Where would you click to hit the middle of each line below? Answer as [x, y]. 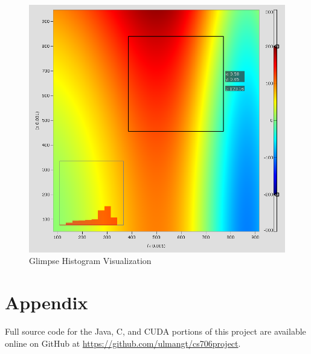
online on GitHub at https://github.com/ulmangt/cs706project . [123, 343]
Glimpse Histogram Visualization [90, 261]
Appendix [46, 302]
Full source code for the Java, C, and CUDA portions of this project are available [155, 331]
